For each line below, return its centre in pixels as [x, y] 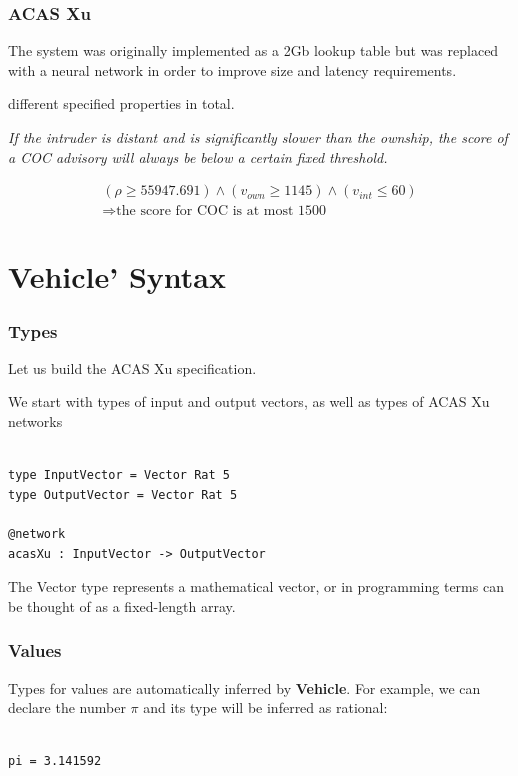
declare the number [67, 707]
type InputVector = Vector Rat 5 [119, 475]
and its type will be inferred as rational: [265, 707]
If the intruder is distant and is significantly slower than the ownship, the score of [258, 137]
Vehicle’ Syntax [117, 276]
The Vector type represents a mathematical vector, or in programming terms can [256, 586]
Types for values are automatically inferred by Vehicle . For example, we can [244, 687]
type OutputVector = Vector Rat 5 [123, 494]
